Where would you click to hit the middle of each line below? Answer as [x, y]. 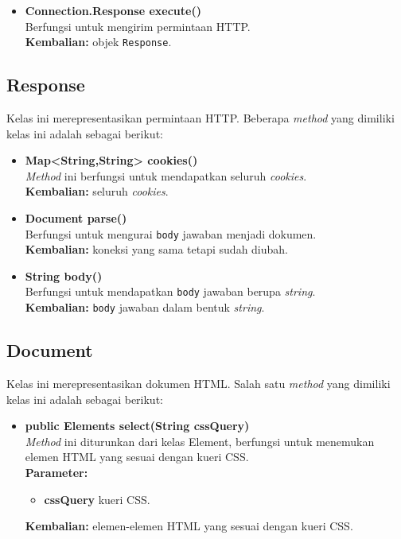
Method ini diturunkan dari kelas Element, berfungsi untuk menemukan [200, 441]
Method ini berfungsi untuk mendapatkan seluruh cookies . [166, 175]
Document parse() [76, 218]
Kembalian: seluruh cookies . [97, 191]
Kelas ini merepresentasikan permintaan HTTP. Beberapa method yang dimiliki [200, 118]
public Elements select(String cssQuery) [137, 426]
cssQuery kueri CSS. [97, 499]
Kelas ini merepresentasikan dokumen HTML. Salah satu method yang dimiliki [199, 383]
